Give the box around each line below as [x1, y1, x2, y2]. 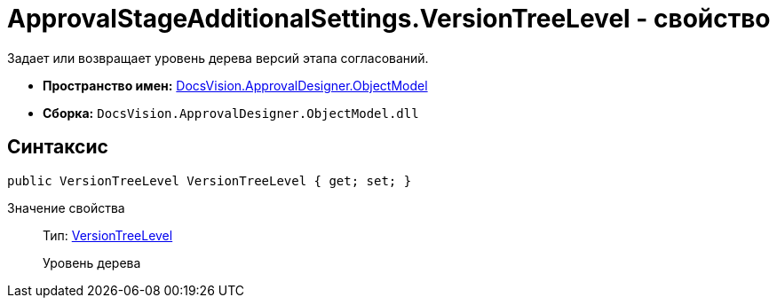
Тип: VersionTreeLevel [43, 227, 173, 243]
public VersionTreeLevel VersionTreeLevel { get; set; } [7, 173, 412, 188]
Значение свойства [7, 199, 125, 215]
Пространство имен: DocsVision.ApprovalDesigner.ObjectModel [43, 77, 428, 93]
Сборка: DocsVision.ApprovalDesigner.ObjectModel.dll [43, 105, 419, 121]
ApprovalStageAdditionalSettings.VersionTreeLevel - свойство [7, 4, 771, 34]
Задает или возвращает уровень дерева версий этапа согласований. [7, 50, 429, 66]
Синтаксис [7, 136, 108, 159]
